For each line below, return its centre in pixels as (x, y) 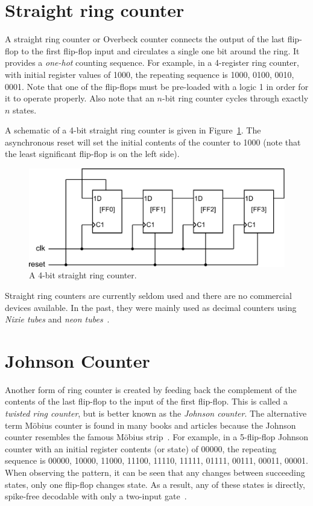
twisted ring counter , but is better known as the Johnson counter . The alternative (156, 413)
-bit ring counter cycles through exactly (236, 98)
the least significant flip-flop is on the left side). (92, 154)
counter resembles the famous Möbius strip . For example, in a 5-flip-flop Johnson (157, 437)
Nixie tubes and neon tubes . (57, 319)
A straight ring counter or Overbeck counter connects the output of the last (145, 39)
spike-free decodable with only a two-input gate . (96, 496)
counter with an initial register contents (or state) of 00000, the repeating (141, 448)
